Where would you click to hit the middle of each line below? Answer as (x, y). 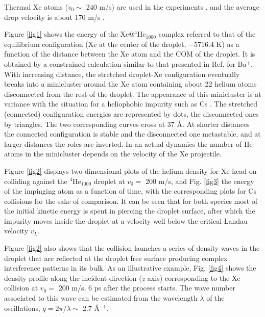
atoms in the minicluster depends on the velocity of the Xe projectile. (113, 154)
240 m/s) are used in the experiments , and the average (173, 7)
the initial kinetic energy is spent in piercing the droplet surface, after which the (130, 211)
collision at (21, 288)
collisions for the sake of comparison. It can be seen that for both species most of (131, 201)
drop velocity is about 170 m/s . (54, 17)
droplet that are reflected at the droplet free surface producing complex (116, 258)
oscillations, (22, 308)
